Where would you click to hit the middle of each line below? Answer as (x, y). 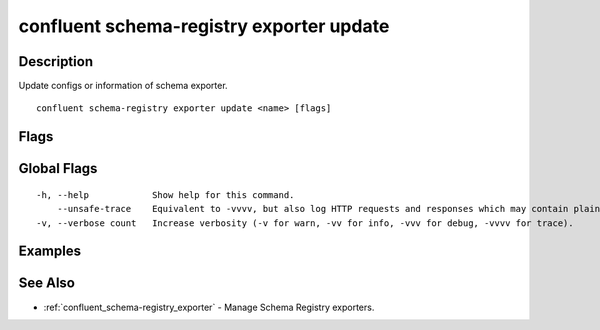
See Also (46, 283)
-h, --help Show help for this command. (165, 194)
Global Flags (58, 168)
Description (56, 61)
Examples (50, 251)
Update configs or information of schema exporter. (123, 86)
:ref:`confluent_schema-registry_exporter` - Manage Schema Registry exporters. (209, 307)
